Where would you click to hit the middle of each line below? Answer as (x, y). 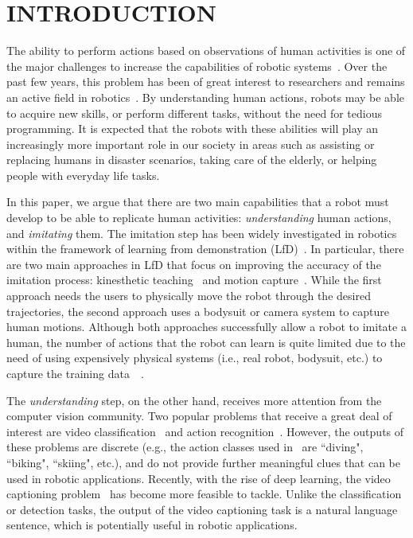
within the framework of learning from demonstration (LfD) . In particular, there (205, 249)
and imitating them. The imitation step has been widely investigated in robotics (202, 233)
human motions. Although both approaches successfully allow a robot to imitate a (206, 327)
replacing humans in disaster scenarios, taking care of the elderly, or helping (192, 160)
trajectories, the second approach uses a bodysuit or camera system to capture (198, 311)
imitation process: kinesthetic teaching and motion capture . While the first (194, 280)
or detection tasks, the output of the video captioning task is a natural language (202, 509)
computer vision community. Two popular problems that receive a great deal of (199, 416)
